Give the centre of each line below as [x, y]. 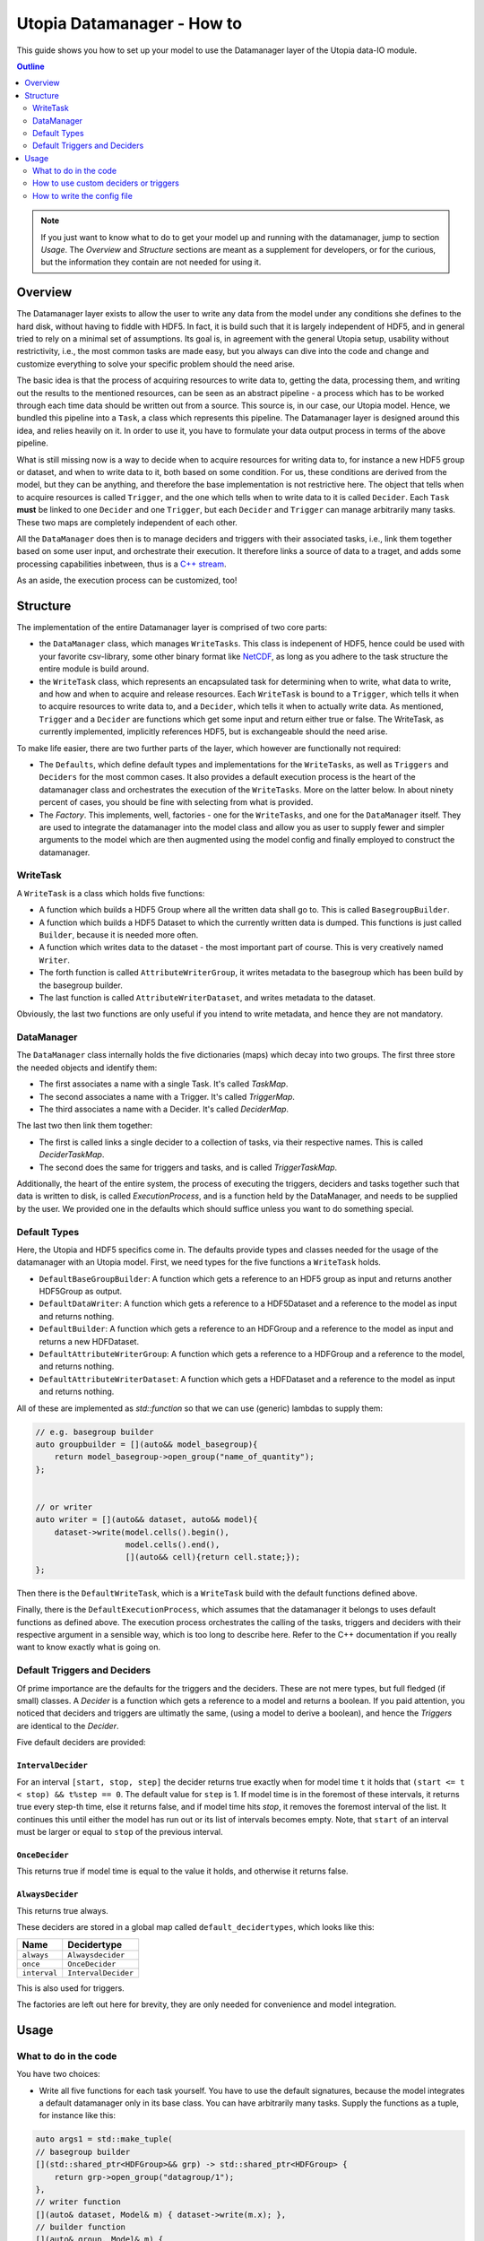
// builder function [80, 2227]
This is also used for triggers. [70, 1988]
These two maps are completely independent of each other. [127, 522]
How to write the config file [83, 195]
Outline [30, 66]
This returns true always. [63, 1910]
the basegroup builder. [81, 985]
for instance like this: [78, 2116]
